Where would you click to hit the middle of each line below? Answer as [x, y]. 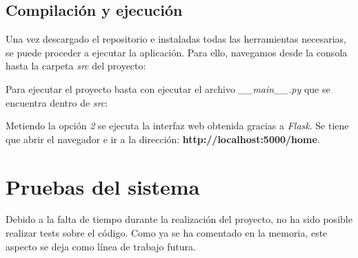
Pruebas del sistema [103, 186]
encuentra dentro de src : [57, 102]
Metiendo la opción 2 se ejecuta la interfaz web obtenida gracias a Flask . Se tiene [177, 126]
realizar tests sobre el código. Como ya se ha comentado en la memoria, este [167, 233]
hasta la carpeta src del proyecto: [76, 66]
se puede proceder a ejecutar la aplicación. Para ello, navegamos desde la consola [177, 52]
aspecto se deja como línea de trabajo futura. [101, 246]
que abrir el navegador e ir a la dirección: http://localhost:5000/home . [163, 139]
